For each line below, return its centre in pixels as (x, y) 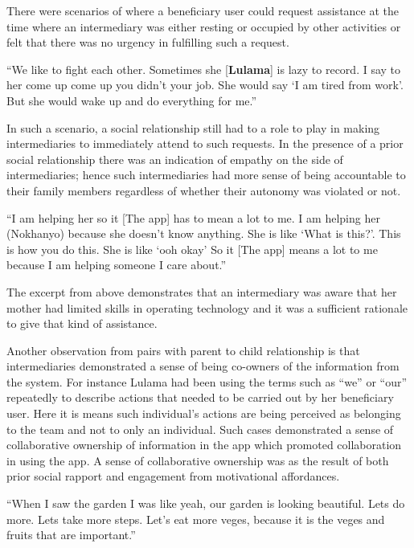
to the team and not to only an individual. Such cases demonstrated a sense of (200, 429)
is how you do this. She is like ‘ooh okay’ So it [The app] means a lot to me (192, 249)
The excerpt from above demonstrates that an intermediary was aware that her (202, 291)
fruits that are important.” (71, 535)
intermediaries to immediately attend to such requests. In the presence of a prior (205, 143)
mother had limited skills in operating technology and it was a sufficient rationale (207, 307)
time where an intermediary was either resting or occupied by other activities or (204, 26)
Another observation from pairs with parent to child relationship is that (183, 350)
